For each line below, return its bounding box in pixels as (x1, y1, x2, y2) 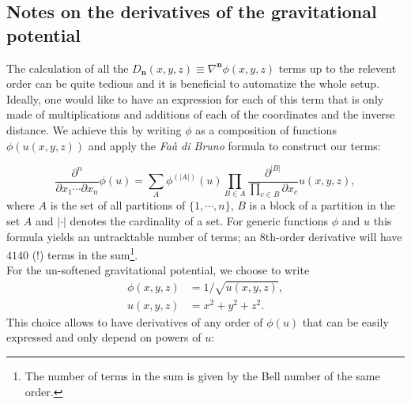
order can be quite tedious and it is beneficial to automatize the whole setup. (6, 75, 380, 92)
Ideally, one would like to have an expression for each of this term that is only (6, 90, 384, 107)
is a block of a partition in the (249, 197, 396, 213)
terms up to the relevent (278, 59, 397, 76)
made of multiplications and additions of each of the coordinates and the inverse (6, 106, 395, 123)
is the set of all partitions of (50, 197, 186, 213)
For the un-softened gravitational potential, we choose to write (6, 262, 310, 278)
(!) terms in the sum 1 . (32, 244, 138, 262)
